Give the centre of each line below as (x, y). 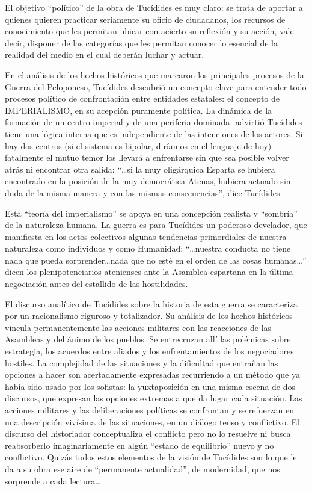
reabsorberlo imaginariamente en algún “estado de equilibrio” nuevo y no (139, 445)
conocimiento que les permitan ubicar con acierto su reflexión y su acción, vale (149, 31)
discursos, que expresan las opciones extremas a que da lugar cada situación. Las (154, 398)
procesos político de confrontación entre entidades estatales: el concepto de (142, 98)
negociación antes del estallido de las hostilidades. (96, 284)
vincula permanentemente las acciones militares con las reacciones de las (138, 327)
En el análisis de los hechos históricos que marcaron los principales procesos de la (154, 74)
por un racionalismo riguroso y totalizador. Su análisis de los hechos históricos (149, 316)
